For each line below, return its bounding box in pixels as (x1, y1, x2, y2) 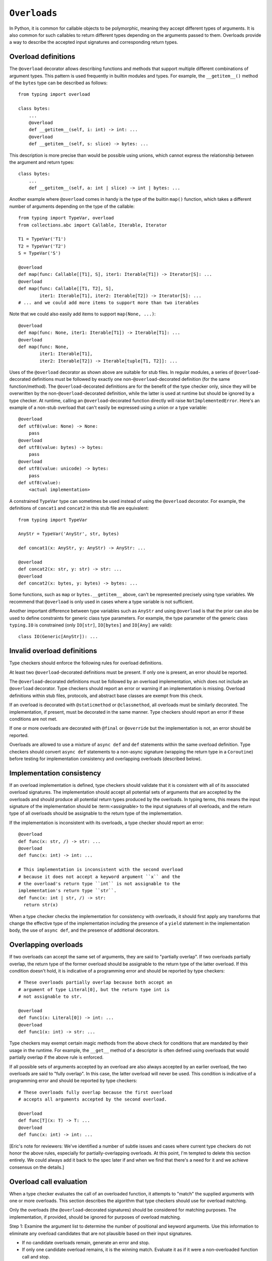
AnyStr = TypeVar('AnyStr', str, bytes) (18, 531, 119, 537)
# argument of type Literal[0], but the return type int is (18, 987, 170, 992)
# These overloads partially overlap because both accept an (18, 980, 172, 986)
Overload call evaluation (9, 1177, 88, 1186)
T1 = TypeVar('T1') (18, 236, 66, 242)
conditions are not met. (9, 716, 57, 722)
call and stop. (22, 1253, 50, 1259)
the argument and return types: (9, 159, 75, 165)
